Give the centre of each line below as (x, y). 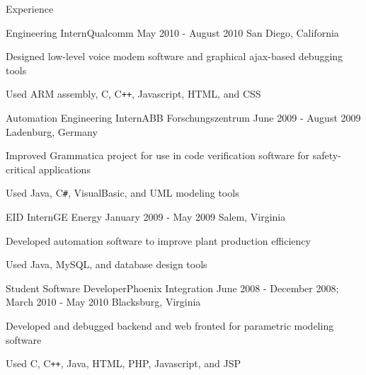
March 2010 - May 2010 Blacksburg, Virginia (103, 302)
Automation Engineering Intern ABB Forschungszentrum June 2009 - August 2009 (183, 118)
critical (21, 169)
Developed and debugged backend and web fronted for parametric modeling (170, 326)
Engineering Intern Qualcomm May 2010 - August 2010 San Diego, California (172, 32)
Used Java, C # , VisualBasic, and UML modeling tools (122, 193)
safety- (327, 155)
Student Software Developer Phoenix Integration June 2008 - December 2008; (172, 288)
